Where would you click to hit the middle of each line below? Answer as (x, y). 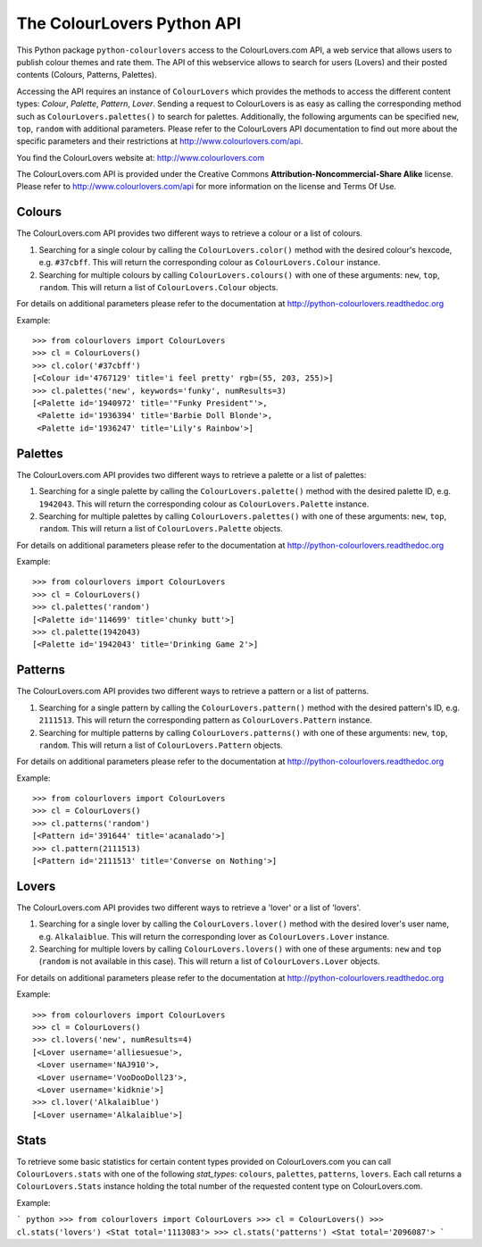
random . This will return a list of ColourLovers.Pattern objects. (161, 745)
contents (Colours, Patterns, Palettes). (87, 75)
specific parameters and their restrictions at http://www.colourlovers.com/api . (160, 141)
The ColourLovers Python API (129, 23)
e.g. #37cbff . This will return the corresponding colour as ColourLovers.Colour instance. (210, 263)
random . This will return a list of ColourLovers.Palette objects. (161, 529)
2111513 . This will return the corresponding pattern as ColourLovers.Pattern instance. (205, 720)
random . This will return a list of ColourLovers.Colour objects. (158, 287)
